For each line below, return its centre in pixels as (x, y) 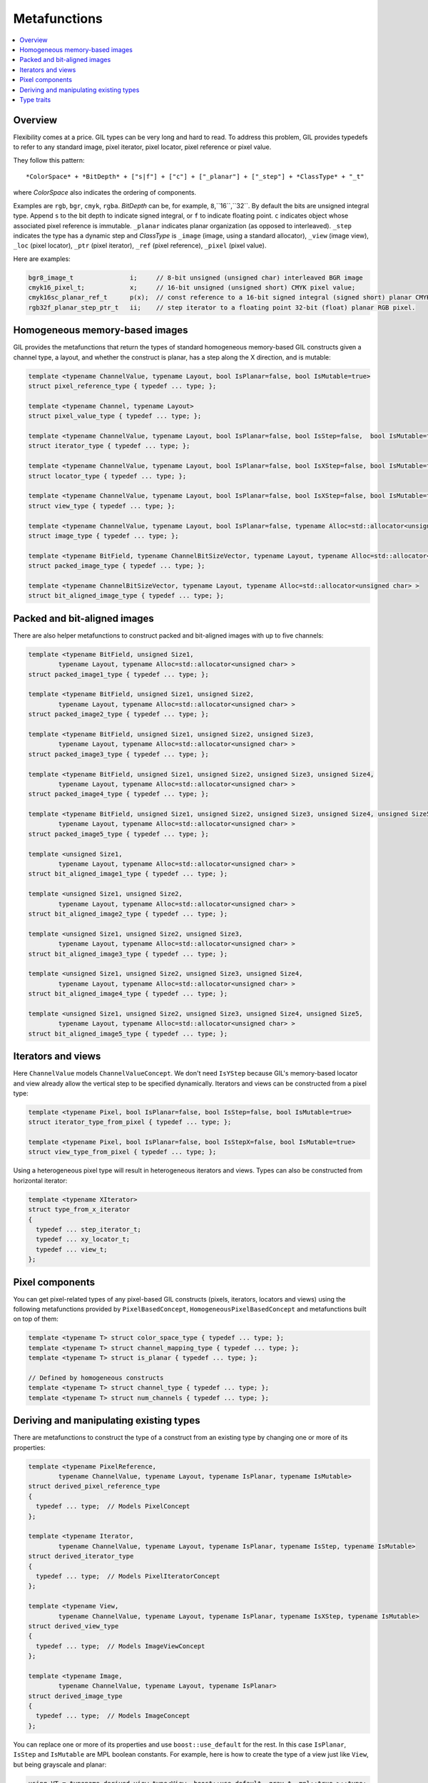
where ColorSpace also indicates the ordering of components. (105, 193)
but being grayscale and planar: (60, 1764)
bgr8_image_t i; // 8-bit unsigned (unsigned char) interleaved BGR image (195, 277)
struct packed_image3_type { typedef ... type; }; (119, 754)
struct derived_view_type (73, 1626)
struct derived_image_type (75, 1696)
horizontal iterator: (40, 1180)
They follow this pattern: (49, 160)
